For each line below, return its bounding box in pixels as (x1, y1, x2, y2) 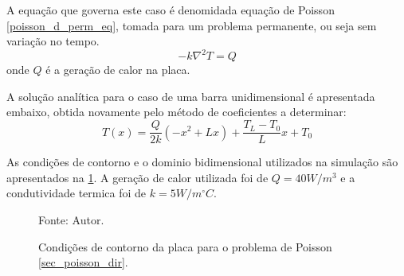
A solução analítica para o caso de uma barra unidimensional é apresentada (6, 87, 375, 104)
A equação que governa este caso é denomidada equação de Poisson (6, 2, 335, 17)
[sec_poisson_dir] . (38, 254, 128, 270)
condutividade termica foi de (6, 185, 147, 201)
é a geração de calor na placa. (45, 61, 190, 78)
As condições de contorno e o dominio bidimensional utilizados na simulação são (6, 154, 398, 170)
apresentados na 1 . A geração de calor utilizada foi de (6, 169, 269, 185)
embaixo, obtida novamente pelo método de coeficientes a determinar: (6, 103, 347, 120)
